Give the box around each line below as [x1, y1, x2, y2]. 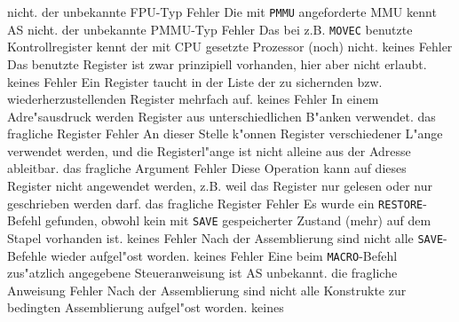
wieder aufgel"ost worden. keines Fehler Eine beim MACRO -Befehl [51, 246, 398, 264]
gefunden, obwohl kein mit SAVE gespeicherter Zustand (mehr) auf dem [44, 211, 431, 230]
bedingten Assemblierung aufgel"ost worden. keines [7, 298, 284, 317]
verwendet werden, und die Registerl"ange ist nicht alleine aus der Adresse [7, 141, 411, 160]
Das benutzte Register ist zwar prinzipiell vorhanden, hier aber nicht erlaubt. [7, 54, 427, 73]
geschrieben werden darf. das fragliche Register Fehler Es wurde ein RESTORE [7, 193, 423, 212]
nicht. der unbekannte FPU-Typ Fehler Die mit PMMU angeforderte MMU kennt [7, 3, 437, 20]
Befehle [7, 246, 47, 264]
